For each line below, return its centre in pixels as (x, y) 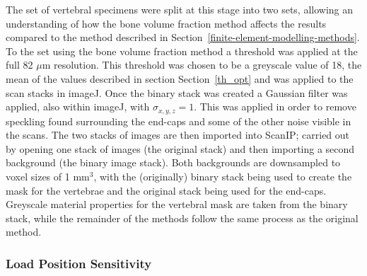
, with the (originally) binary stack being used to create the (223, 176)
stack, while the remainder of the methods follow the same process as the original (182, 218)
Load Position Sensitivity (79, 263)
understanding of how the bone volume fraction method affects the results (166, 23)
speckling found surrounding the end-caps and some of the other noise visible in (179, 121)
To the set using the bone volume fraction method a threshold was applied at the (182, 51)
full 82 (19, 65)
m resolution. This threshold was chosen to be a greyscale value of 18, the (202, 65)
